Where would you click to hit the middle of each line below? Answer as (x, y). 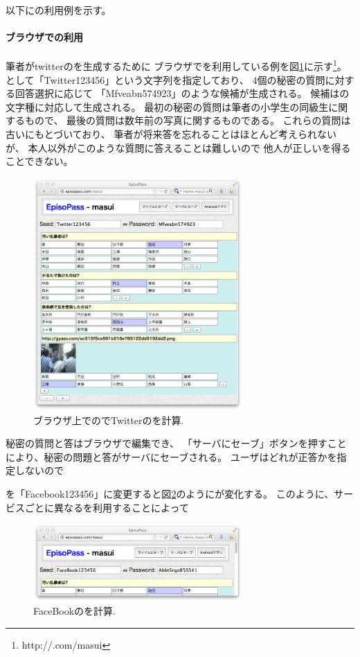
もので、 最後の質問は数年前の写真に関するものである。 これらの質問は (188, 120)
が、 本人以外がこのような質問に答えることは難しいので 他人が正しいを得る (178, 147)
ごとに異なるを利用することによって (107, 507)
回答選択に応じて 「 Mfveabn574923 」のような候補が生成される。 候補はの (182, 93)
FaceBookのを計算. (74, 611)
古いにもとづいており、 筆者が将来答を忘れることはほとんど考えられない (171, 134)
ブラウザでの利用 (44, 37)
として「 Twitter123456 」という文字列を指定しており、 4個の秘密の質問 (165, 79)
